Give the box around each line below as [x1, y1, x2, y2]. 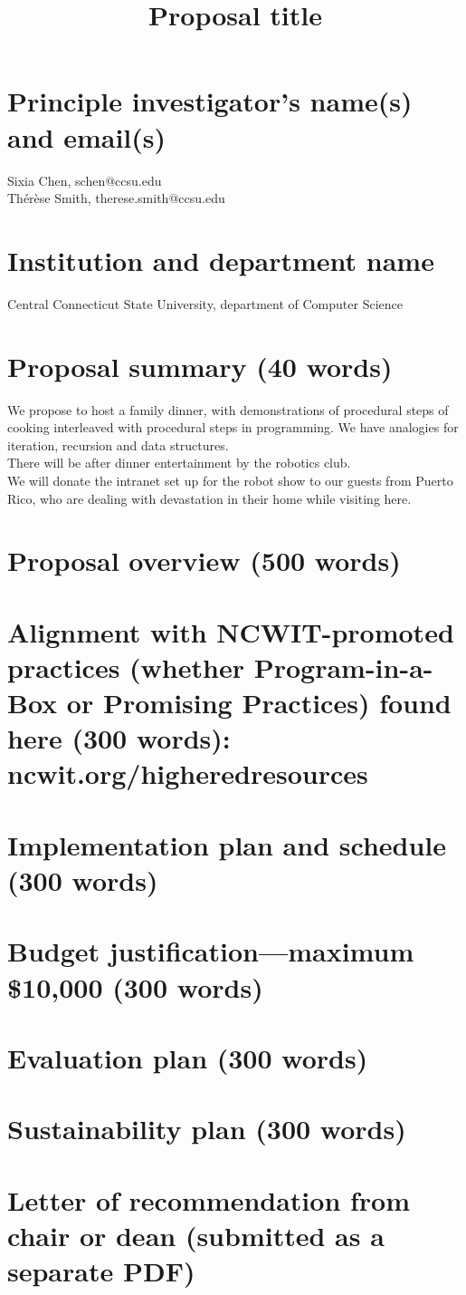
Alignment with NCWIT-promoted [7, 613, 454, 650]
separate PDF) [7, 1252, 195, 1290]
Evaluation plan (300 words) [7, 1039, 368, 1076]
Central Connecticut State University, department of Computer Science [7, 294, 403, 313]
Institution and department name [7, 241, 434, 278]
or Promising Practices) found [66, 684, 452, 721]
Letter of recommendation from [7, 1181, 411, 1218]
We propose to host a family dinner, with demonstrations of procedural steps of [7, 400, 449, 419]
